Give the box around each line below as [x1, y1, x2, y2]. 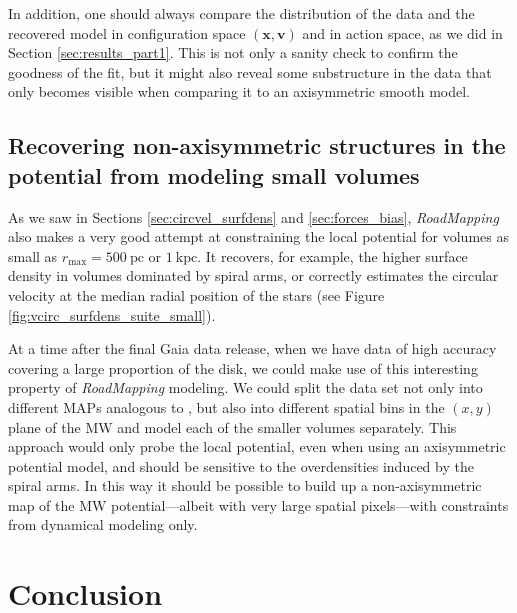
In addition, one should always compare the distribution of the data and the [8, 3, 475, 23]
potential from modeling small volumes [8, 159, 420, 190]
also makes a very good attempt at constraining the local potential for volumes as [8, 226, 509, 247]
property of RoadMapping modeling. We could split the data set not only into [8, 377, 483, 398]
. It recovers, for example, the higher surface [197, 245, 468, 266]
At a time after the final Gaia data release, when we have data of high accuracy [8, 338, 497, 359]
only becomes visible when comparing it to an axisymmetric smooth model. [8, 81, 470, 102]
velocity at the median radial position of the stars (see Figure [8, 284, 385, 305]
